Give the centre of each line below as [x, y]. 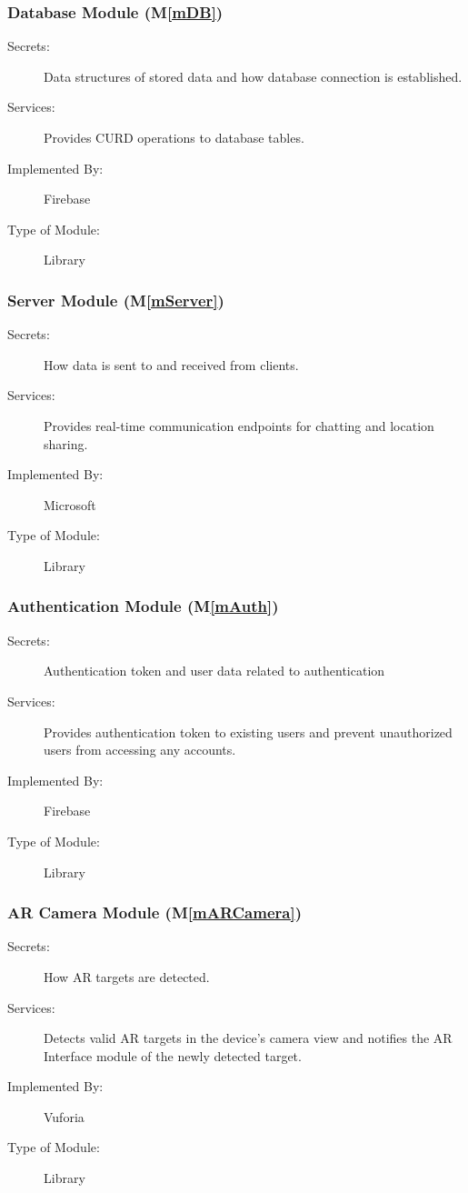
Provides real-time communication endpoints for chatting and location [239, 425]
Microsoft [70, 504]
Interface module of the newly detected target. [173, 1055]
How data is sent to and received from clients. [171, 364]
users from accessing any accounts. [140, 750]
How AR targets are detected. [127, 976]
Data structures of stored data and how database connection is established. [253, 76]
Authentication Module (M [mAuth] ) [143, 606]
